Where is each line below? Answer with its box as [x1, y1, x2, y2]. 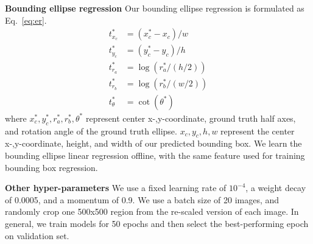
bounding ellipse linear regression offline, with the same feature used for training [5, 148, 305, 161]
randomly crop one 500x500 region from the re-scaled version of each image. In [5, 205, 299, 218]
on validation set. [5, 229, 69, 242]
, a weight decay [245, 181, 306, 194]
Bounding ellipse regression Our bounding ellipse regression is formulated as [5, 2, 304, 14]
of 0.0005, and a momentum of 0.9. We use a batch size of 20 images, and [5, 193, 280, 206]
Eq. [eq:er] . [5, 13, 47, 26]
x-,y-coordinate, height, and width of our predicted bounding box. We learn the [5, 137, 302, 150]
